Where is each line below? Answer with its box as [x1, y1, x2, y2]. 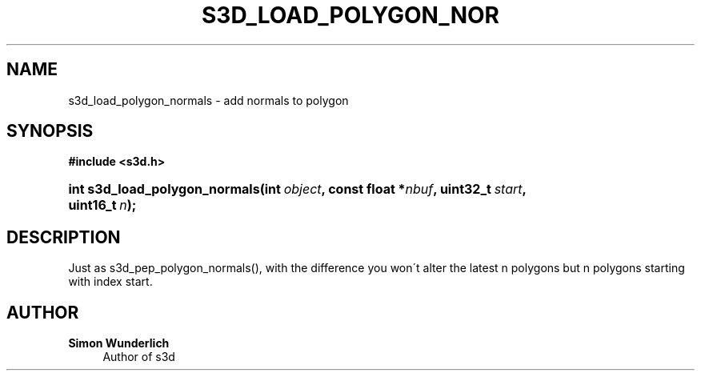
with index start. [68, 275, 153, 289]
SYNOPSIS [6, 121, 94, 142]
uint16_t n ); [68, 197, 137, 214]
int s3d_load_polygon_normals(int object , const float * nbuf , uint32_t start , [68, 181, 527, 198]
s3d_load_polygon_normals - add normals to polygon [68, 93, 349, 107]
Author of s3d [102, 350, 175, 364]
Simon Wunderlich [68, 336, 170, 351]
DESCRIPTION [6, 227, 121, 247]
